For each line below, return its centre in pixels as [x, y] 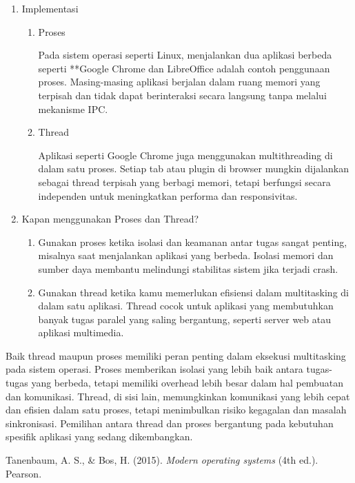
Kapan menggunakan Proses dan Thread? [110, 219]
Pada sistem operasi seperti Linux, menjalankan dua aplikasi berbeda [185, 55]
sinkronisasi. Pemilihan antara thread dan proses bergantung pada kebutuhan [170, 423]
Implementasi [50, 8]
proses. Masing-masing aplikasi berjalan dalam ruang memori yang [179, 82]
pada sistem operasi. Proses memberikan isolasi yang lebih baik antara [154, 369]
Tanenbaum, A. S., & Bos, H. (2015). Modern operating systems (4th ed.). [162, 460]
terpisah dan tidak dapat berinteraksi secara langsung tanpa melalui [182, 95]
